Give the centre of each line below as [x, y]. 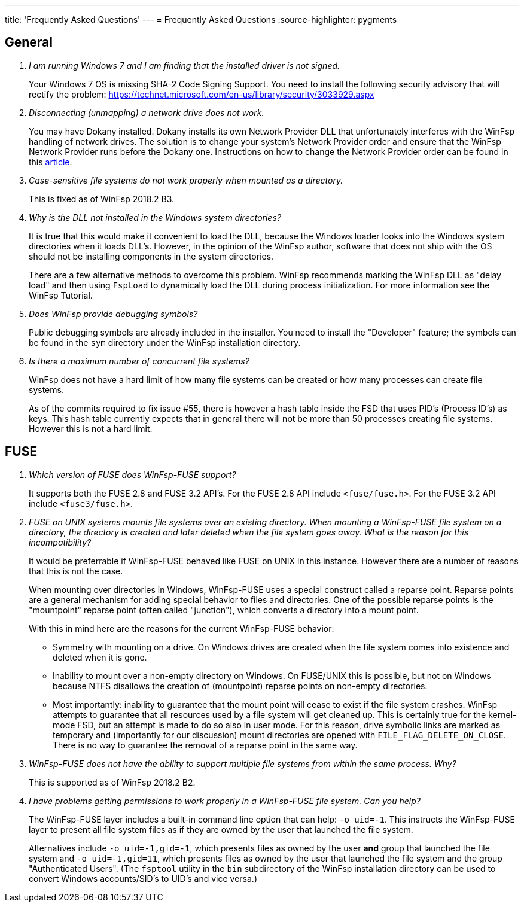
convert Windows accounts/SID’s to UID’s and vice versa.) [143, 878]
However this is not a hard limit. [91, 428]
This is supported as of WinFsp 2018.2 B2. [112, 782]
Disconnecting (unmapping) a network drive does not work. [147, 112]
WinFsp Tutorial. [61, 295]
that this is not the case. [76, 571]
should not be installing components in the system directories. [151, 256]
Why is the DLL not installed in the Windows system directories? [155, 217]
